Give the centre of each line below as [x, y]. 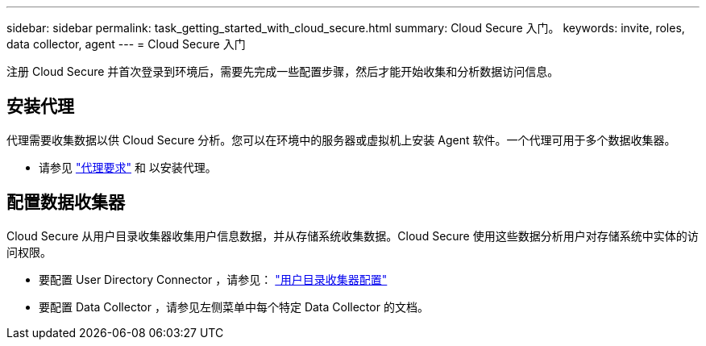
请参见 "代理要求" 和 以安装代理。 [128, 167]
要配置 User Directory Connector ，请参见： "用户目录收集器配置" [213, 279]
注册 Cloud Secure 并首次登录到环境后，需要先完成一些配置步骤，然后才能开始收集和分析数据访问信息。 [283, 71]
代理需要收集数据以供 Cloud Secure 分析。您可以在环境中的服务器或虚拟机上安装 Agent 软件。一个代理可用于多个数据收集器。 [341, 140]
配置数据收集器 [66, 202]
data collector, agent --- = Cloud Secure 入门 [126, 44]
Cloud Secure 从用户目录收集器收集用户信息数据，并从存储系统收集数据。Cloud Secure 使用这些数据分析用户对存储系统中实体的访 [353, 236]
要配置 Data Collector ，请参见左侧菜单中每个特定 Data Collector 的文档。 [234, 306]
